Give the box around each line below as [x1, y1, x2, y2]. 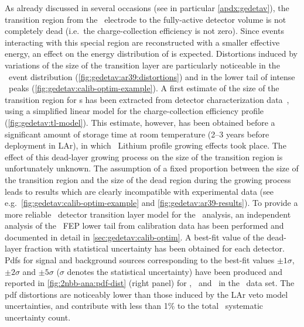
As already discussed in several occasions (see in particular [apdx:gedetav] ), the [5, 2, 289, 13]
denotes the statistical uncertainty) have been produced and [67, 265, 282, 277]
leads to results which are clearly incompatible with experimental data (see [5, 185, 274, 197]
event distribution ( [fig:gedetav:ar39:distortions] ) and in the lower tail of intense [8, 70, 295, 82]
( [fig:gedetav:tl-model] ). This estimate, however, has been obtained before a [5, 116, 275, 128]
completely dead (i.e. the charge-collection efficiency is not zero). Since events [5, 25, 284, 37]
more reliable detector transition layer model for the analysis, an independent [5, 208, 291, 220]
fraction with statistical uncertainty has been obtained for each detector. [24, 242, 285, 254]
